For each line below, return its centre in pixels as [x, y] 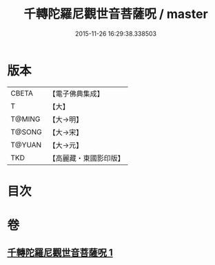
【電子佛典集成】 [76, 94]
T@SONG [27, 131]
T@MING [25, 119]
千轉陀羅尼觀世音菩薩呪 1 [60, 253]
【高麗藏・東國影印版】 [87, 158]
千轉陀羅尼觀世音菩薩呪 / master [116, 14]
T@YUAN [26, 145]
